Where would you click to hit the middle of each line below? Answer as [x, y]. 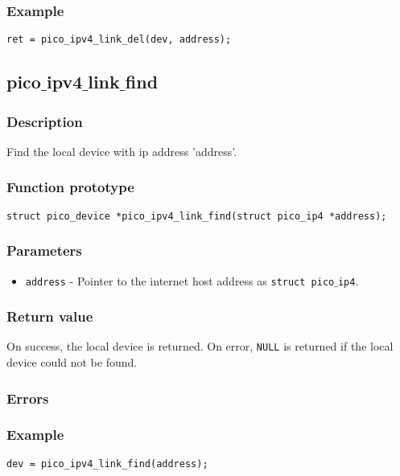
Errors [28, 398]
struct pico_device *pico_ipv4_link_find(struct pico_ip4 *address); [197, 216]
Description [45, 121]
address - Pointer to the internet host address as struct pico [180, 280]
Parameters [44, 250]
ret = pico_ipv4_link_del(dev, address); [119, 40]
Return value [50, 316]
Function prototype [70, 187]
